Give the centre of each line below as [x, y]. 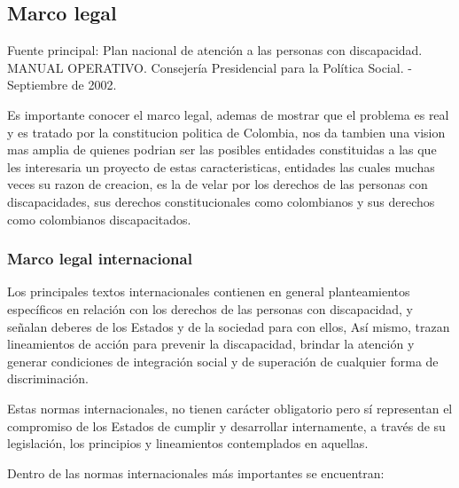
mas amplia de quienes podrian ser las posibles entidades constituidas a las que [222, 150]
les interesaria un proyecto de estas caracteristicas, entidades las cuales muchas [221, 166]
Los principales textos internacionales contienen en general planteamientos [209, 291]
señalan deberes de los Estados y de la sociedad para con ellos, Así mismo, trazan [229, 326]
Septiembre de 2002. [62, 85]
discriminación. [48, 378]
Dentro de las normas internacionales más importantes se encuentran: [196, 472]
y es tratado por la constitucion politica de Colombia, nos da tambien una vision [226, 132]
